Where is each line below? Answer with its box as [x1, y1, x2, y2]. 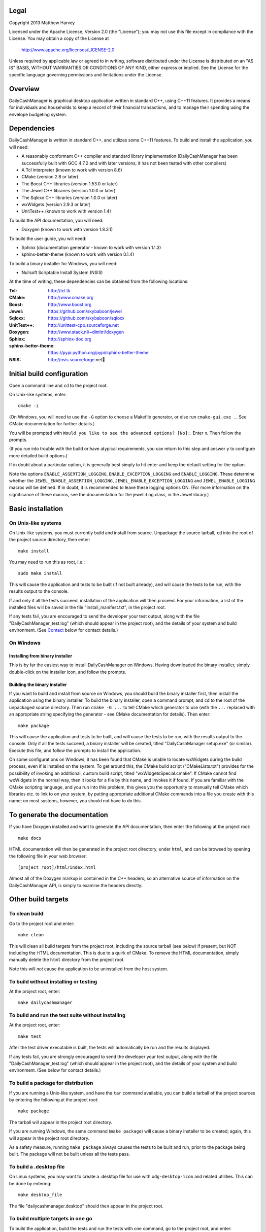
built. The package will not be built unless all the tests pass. [9, 1151, 130, 1157]
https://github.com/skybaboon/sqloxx [48, 315, 125, 321]
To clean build [9, 910, 44, 917]
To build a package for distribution [9, 1080, 93, 1087]
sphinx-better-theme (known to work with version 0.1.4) [21, 251, 134, 257]
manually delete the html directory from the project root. [9, 957, 125, 963]
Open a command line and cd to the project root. [9, 382, 108, 388]
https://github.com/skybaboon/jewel [48, 308, 122, 314]
